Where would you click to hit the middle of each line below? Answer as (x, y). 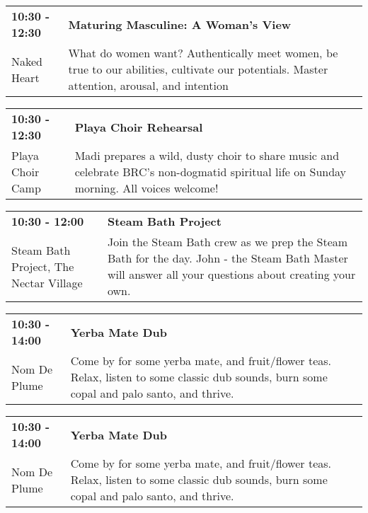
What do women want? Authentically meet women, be (203, 53)
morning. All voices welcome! (146, 188)
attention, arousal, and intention (148, 85)
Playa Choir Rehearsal (139, 127)
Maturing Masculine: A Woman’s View (180, 24)
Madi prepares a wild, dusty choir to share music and (207, 155)
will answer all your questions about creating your (231, 274)
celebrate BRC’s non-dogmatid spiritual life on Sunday (211, 172)
